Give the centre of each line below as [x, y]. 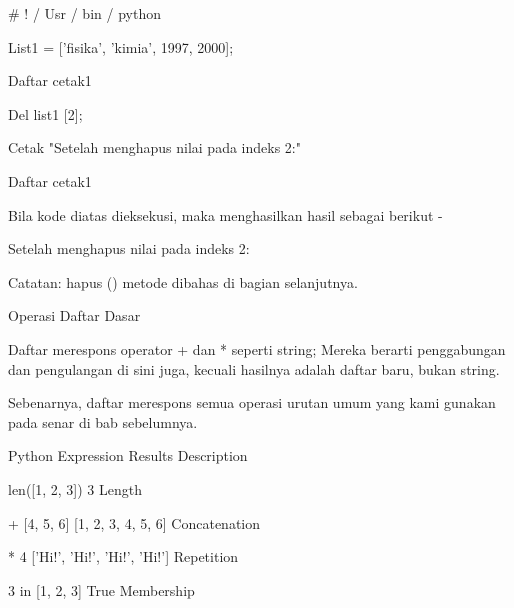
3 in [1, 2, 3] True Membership [101, 589]
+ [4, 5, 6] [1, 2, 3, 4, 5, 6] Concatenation [134, 522]
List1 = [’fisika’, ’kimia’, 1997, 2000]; [121, 46]
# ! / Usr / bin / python [84, 13]
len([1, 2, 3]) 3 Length [75, 488]
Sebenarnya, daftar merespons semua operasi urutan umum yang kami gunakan [252, 402]
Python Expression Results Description [128, 455]
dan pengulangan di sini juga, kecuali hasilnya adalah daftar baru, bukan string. [254, 368]
